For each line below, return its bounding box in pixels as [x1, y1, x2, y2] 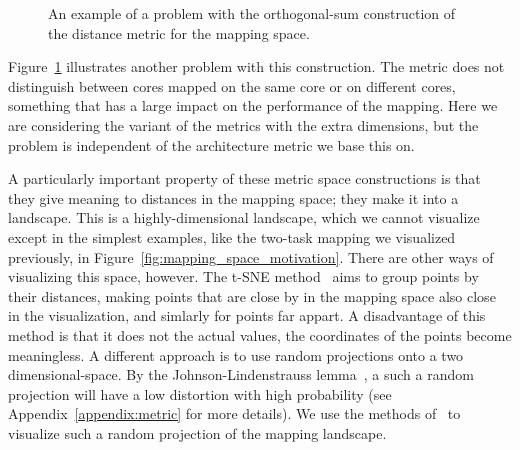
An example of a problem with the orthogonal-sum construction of [48, 3, 456, 23]
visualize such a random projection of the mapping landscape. [8, 422, 387, 443]
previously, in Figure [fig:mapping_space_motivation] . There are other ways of [8, 246, 494, 267]
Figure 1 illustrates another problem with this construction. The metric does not [8, 56, 505, 77]
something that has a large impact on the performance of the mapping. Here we [8, 95, 498, 116]
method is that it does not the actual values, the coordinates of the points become [8, 324, 512, 345]
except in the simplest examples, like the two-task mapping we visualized [8, 226, 456, 247]
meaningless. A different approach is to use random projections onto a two [8, 344, 464, 365]
